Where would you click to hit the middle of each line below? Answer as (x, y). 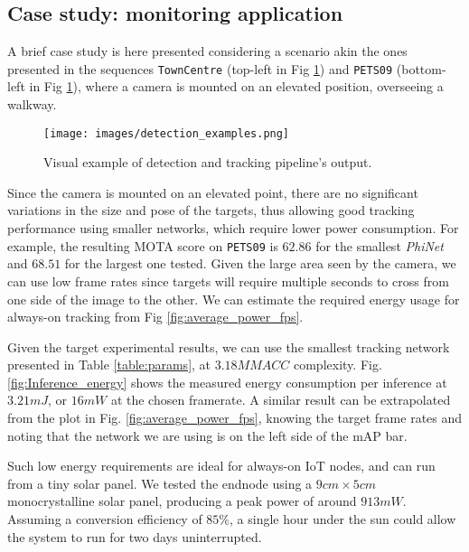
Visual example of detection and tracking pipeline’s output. (208, 162)
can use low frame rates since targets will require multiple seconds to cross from (228, 281)
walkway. (32, 104)
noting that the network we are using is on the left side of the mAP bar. (207, 435)
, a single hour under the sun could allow (343, 519)
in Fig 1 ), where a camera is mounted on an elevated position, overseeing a (236, 86)
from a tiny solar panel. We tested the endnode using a (160, 483)
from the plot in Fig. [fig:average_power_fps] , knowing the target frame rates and (235, 418)
